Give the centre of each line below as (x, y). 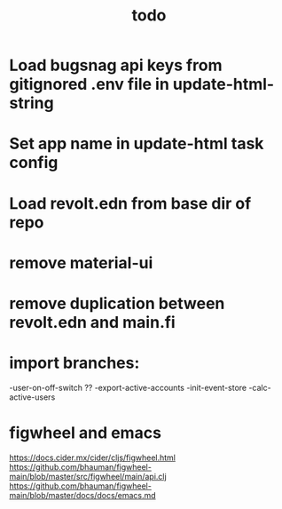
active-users (32, 397)
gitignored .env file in (90, 84)
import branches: (74, 363)
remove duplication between (117, 303)
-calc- (260, 387)
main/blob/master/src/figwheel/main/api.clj (88, 476)
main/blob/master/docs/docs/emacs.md (83, 495)
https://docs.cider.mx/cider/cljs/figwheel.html (92, 457)
